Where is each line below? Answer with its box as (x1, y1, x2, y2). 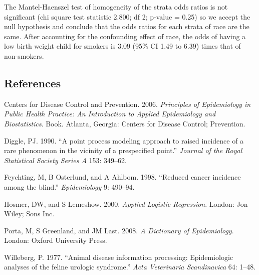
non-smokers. (4, 50, 44, 61)
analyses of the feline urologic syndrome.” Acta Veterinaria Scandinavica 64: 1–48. (4, 261, 256, 272)
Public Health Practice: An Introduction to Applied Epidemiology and (4, 108, 216, 119)
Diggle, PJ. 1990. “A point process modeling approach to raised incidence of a (4, 135, 244, 146)
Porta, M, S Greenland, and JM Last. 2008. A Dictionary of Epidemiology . (4, 225, 234, 235)
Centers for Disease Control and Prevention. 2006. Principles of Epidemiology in (4, 98, 251, 109)
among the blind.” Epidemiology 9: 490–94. (4, 181, 135, 192)
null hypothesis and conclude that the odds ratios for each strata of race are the (4, 21, 249, 32)
